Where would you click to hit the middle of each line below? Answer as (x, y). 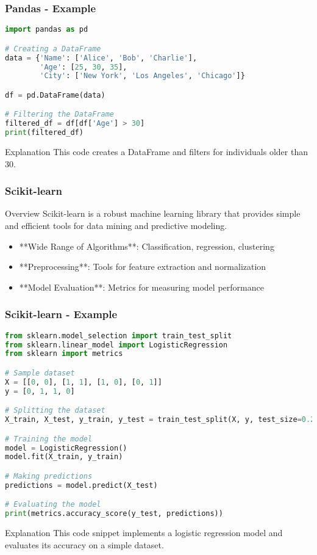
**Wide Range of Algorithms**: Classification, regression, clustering (147, 246)
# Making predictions (49, 476)
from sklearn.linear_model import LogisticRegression (116, 345)
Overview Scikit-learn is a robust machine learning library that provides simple (153, 213)
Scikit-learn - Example (61, 314)
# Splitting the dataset (55, 411)
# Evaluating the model (53, 505)
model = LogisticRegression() (66, 448)
